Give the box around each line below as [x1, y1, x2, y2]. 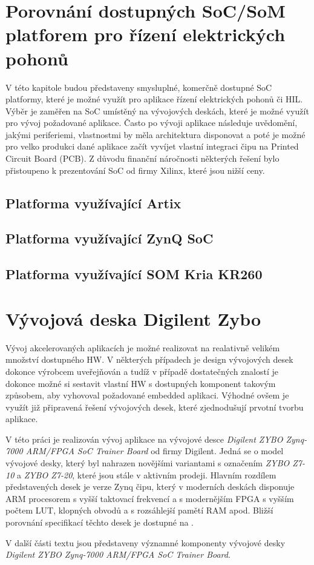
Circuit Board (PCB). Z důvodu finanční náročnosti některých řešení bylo [5, 152, 280, 165]
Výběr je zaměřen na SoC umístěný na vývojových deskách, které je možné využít [5, 104, 309, 117]
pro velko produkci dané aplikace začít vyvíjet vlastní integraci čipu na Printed [5, 140, 299, 153]
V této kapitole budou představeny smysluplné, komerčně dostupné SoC [5, 81, 272, 93]
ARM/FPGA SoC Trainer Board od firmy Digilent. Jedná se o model [25, 444, 284, 457]
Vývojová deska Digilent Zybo [5, 306, 261, 331]
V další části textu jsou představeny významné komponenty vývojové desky [5, 536, 286, 549]
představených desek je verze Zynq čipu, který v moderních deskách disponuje [5, 480, 295, 493]
